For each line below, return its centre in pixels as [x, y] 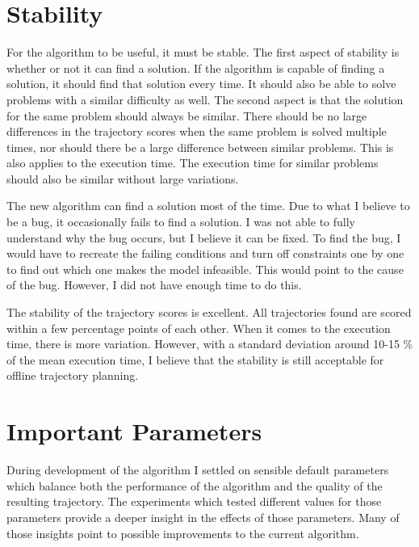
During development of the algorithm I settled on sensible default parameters [198, 470]
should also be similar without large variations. [123, 178]
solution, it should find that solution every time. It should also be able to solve [201, 84]
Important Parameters [134, 431]
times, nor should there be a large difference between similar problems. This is [200, 147]
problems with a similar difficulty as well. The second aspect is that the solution [205, 99]
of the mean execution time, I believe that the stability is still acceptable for [195, 359]
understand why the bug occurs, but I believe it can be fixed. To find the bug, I [204, 237]
